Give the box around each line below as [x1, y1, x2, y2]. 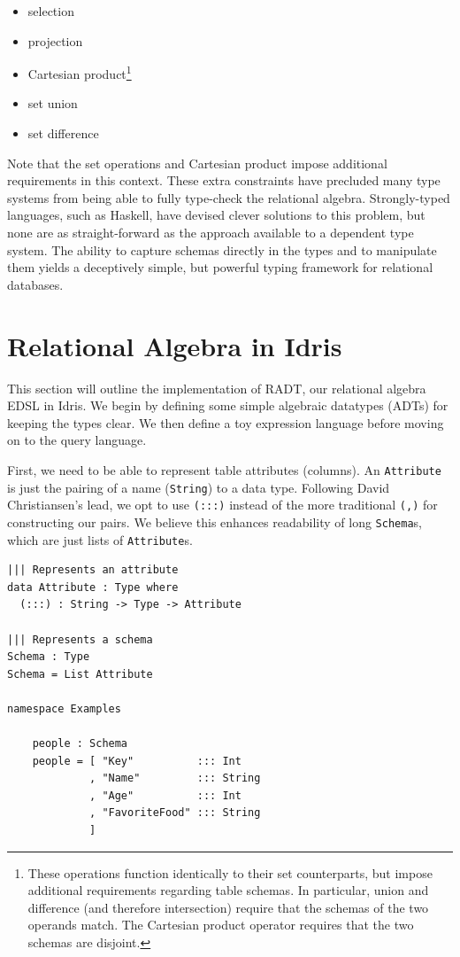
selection [27, 2, 74, 19]
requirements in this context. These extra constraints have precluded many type [7, 171, 441, 190]
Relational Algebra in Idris [7, 327, 342, 363]
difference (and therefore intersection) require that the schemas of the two [27, 898, 429, 916]
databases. [7, 275, 64, 293]
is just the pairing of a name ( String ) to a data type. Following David [7, 478, 390, 496]
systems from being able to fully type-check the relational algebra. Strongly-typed [7, 188, 450, 206]
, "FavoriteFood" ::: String [89, 806, 261, 820]
